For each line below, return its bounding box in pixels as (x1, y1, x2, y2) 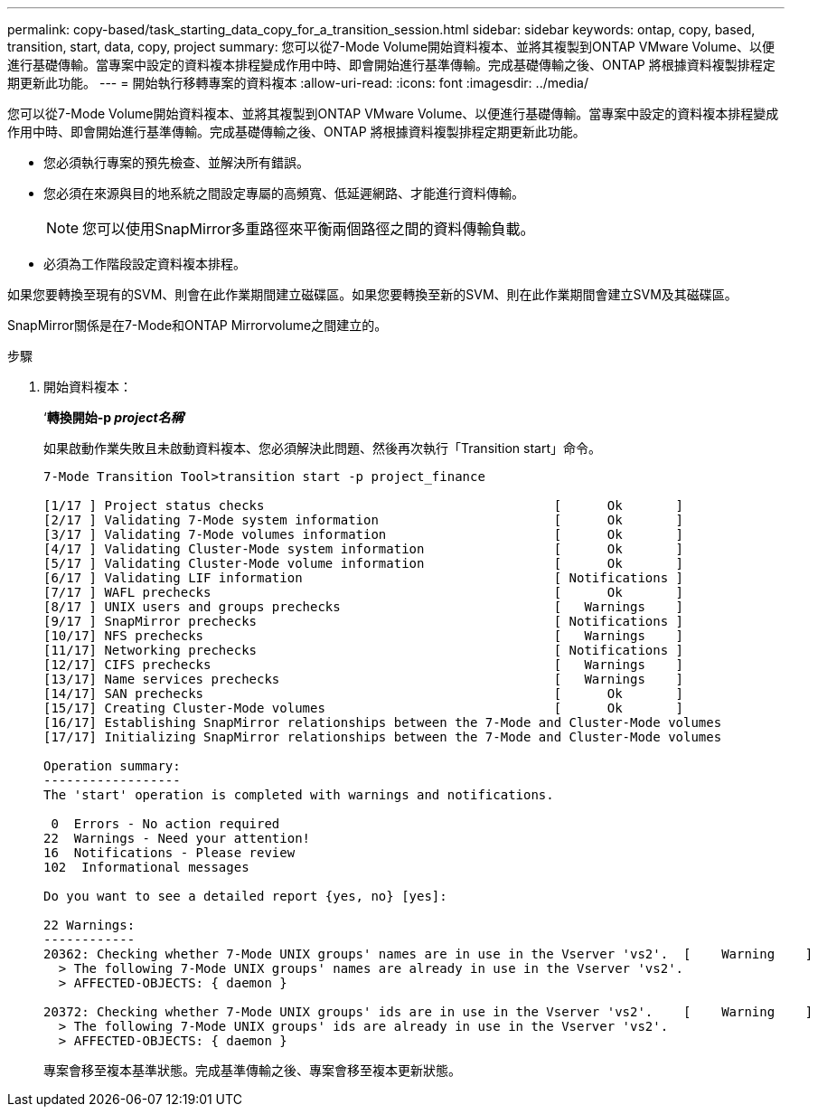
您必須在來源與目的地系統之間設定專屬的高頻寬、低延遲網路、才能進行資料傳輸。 (43, 185, 524, 201)
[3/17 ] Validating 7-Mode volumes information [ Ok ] (43, 527, 684, 542)
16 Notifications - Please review (43, 845, 296, 860)
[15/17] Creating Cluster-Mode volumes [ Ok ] (43, 701, 684, 715)
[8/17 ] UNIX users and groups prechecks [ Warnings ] (43, 599, 684, 614)
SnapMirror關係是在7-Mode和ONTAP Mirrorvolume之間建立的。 (7, 317, 388, 333)
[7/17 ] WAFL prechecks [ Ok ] (43, 585, 684, 599)
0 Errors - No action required (51, 817, 280, 831)
